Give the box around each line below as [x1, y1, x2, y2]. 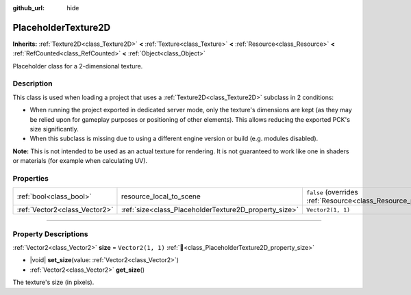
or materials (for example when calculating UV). [12, 157, 147, 165]
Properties [12, 173, 49, 183]
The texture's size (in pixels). [12, 278, 95, 287]
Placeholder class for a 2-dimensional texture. [12, 62, 143, 70]
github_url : [12, 4, 45, 12]
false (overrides [306, 188, 359, 197]
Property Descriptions [12, 229, 88, 239]
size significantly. [29, 125, 79, 133]
